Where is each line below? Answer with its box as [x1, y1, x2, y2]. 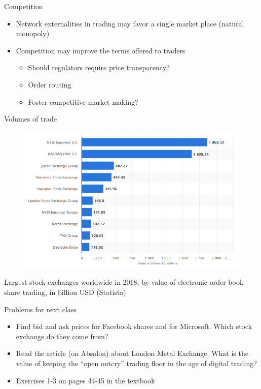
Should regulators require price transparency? [28, 62, 170, 73]
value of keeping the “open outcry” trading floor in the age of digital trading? [16, 358, 257, 369]
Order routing [28, 79, 71, 89]
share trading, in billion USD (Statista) [4, 287, 126, 297]
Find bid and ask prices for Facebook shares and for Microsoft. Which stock [16, 321, 252, 332]
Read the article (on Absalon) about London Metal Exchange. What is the [16, 348, 248, 358]
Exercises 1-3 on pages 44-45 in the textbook [16, 375, 155, 385]
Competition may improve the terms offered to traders [16, 45, 185, 55]
